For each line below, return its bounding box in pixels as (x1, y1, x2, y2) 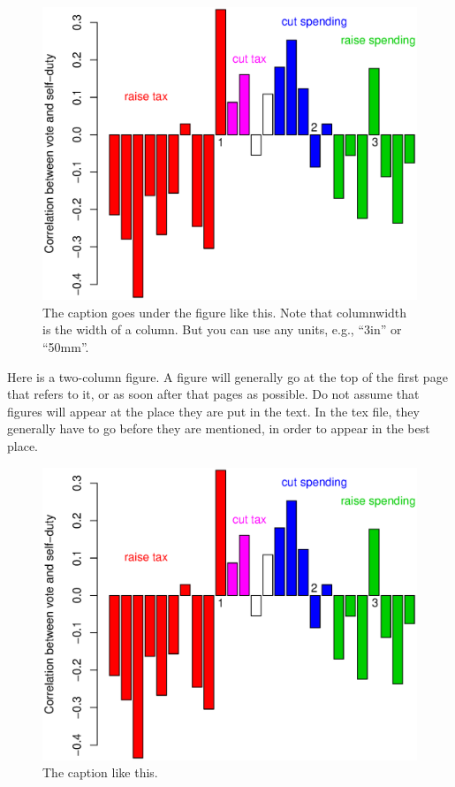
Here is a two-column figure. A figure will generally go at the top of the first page (7, 367, 448, 386)
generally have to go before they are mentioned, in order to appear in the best (7, 419, 430, 438)
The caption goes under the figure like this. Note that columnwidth (42, 302, 407, 321)
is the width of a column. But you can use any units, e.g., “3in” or (42, 320, 402, 339)
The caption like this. (42, 763, 158, 782)
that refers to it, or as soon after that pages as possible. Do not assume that (7, 385, 420, 403)
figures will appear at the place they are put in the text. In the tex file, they (7, 401, 420, 420)
